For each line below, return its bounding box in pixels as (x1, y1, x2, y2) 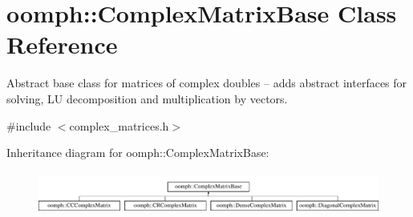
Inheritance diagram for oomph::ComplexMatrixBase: (6, 144, 269, 161)
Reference (6, 28, 118, 61)
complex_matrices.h (69, 117, 169, 134)
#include (6, 117, 51, 134)
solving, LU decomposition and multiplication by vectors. (6, 90, 288, 106)
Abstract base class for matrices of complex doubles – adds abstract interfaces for (6, 74, 407, 91)
